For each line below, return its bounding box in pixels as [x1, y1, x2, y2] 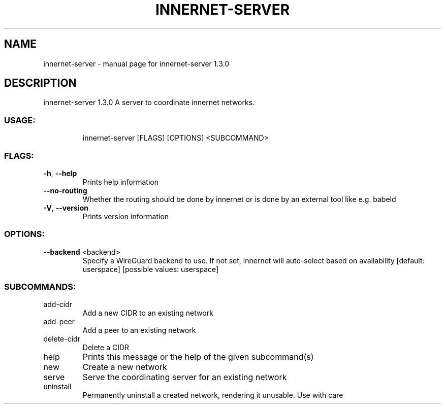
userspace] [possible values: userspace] [82, 264, 219, 274]
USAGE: [4, 115, 36, 125]
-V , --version [43, 203, 88, 212]
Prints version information [82, 212, 169, 221]
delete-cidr [43, 334, 80, 344]
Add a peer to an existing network [82, 326, 196, 335]
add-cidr [43, 300, 73, 309]
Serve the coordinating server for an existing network [82, 372, 287, 383]
